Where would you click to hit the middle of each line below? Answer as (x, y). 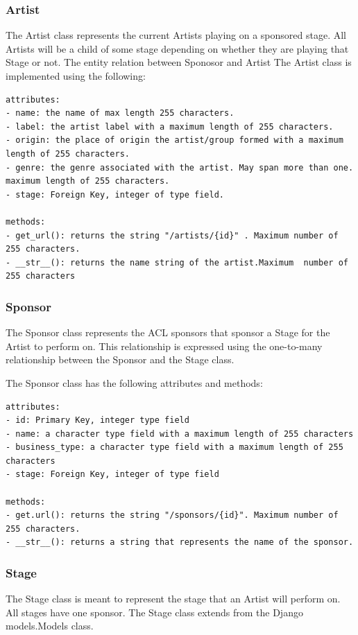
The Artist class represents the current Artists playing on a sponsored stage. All (176, 35)
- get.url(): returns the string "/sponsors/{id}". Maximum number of (172, 515)
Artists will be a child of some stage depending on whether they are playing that (177, 48)
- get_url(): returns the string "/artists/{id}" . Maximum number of (172, 235)
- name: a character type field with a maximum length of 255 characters (180, 434)
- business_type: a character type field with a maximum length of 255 (174, 447)
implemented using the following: (76, 76)
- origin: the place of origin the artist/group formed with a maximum (174, 140)
